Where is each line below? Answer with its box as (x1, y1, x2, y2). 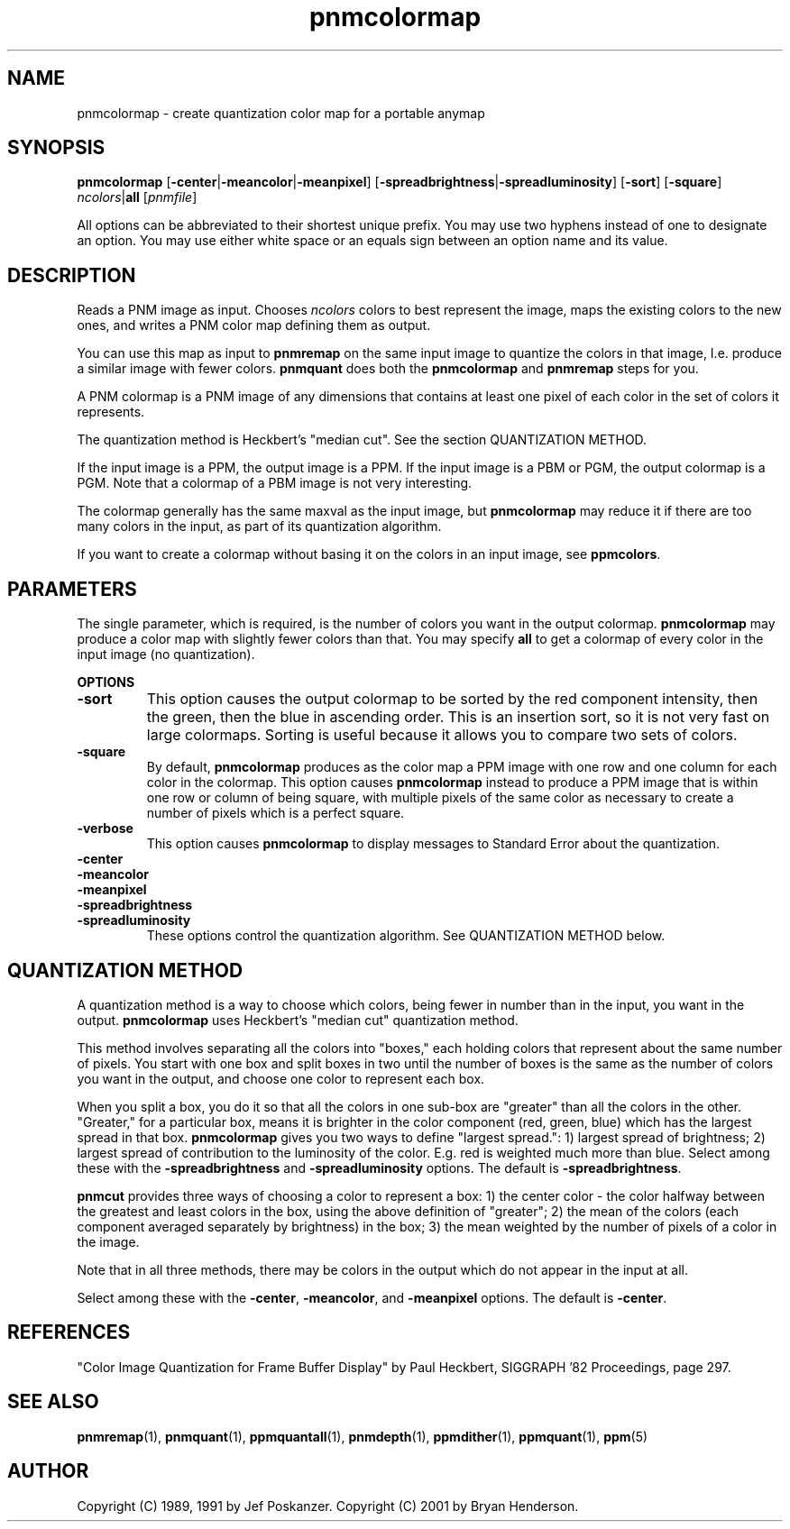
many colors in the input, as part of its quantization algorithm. (77, 518, 442, 535)
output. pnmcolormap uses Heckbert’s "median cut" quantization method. (77, 1012, 519, 1028)
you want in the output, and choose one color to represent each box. (77, 1070, 485, 1086)
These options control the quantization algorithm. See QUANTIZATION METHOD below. (146, 928, 666, 944)
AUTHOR (7, 1460, 89, 1483)
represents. (77, 404, 145, 420)
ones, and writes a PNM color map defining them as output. (77, 317, 431, 334)
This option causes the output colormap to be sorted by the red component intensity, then (146, 690, 758, 709)
